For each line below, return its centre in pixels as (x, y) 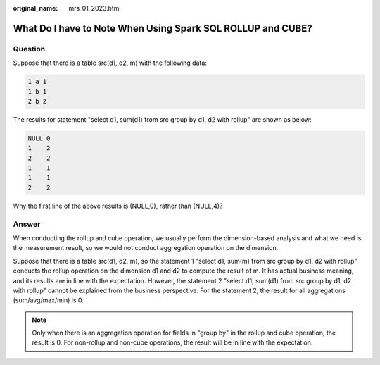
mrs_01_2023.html (95, 8)
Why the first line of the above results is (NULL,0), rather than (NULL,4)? (118, 206)
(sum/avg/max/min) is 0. (48, 300)
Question (29, 49)
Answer (27, 224)
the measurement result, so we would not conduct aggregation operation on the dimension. (146, 248)
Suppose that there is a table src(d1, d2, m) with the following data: (110, 63)
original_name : (36, 8)
